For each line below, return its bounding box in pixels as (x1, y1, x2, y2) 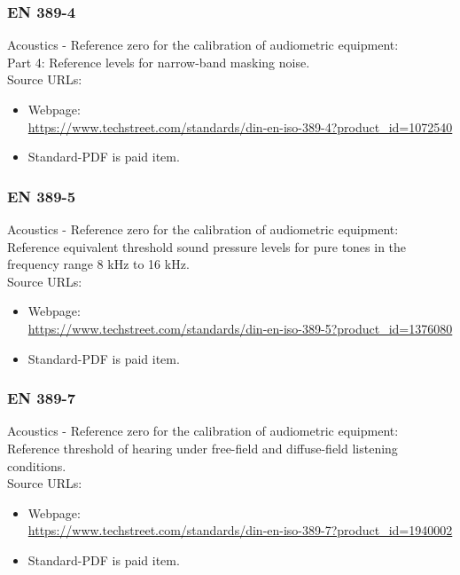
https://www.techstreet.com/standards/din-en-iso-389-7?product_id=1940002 (27, 521, 453, 540)
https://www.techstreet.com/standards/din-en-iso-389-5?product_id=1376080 (27, 319, 453, 337)
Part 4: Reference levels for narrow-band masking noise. (7, 52, 310, 71)
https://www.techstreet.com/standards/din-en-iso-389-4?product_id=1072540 (27, 117, 453, 136)
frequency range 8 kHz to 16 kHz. (7, 255, 190, 273)
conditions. (7, 456, 66, 475)
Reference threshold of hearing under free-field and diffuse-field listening (7, 438, 398, 457)
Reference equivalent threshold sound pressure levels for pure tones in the (7, 237, 407, 256)
